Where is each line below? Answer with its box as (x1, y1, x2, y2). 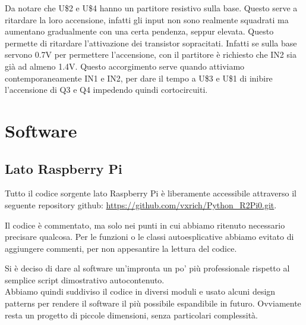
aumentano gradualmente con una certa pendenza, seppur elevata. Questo (5, 25, 274, 37)
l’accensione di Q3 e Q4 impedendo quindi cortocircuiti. (5, 83, 208, 96)
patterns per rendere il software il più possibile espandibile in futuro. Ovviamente (5, 297, 301, 310)
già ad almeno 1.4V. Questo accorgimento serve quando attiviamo (5, 60, 245, 72)
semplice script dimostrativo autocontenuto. (5, 273, 165, 286)
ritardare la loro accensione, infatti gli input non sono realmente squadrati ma (5, 13, 289, 26)
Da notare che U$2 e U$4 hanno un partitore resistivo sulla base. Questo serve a (5, 2, 298, 14)
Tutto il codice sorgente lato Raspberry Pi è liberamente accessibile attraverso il (5, 187, 296, 199)
